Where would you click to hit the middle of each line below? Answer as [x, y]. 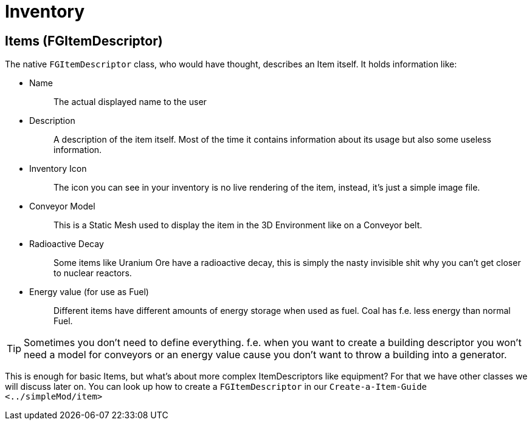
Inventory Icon [58, 169]
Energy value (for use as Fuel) [89, 292]
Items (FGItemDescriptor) [84, 41]
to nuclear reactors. [93, 273]
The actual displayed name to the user [130, 102]
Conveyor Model [62, 206]
